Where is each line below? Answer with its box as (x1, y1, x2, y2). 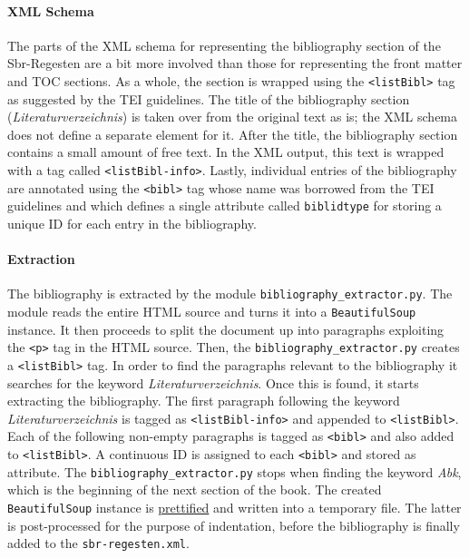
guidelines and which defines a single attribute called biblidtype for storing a (7, 196, 442, 215)
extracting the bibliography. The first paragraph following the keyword (7, 391, 400, 410)
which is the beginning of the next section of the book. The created (7, 480, 382, 499)
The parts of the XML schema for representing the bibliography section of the (7, 35, 441, 54)
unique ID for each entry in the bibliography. (7, 213, 257, 232)
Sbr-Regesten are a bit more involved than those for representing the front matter (7, 54, 463, 73)
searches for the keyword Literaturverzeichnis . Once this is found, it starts (7, 373, 419, 392)
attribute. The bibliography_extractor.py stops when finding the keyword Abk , (7, 462, 462, 481)
